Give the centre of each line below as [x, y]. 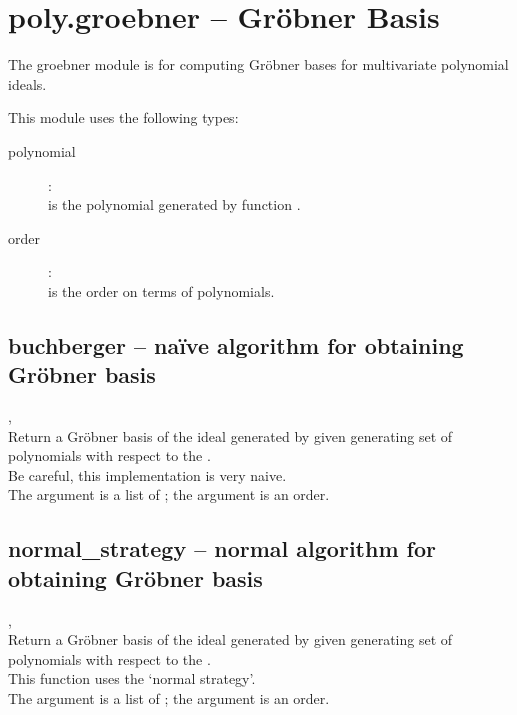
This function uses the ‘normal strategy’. [132, 678]
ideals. [27, 83]
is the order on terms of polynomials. [161, 290]
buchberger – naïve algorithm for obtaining [236, 344]
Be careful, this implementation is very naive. [147, 474]
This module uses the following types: [123, 117]
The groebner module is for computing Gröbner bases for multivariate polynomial [258, 64]
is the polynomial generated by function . [174, 204]
